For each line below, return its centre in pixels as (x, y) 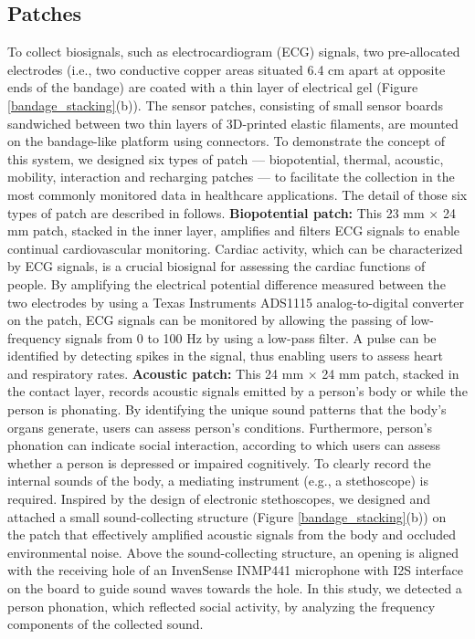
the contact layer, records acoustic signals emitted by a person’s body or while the (237, 391)
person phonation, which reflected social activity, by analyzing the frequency (222, 606)
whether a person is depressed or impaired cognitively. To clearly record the (219, 462)
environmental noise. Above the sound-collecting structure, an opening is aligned (233, 552)
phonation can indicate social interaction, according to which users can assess (224, 445)
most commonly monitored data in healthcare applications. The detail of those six (237, 194)
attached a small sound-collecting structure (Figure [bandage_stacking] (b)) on (227, 516)
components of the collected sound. (106, 624)
